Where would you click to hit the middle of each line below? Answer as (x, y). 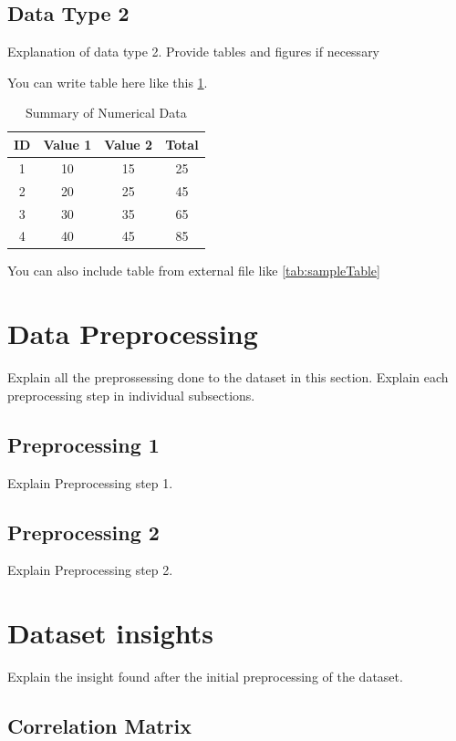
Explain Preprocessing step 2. (90, 570)
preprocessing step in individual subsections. (131, 395)
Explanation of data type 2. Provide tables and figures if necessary (194, 52)
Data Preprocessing (133, 334)
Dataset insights (111, 633)
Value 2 (129, 144)
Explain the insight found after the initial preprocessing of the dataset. (205, 677)
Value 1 (67, 144)
